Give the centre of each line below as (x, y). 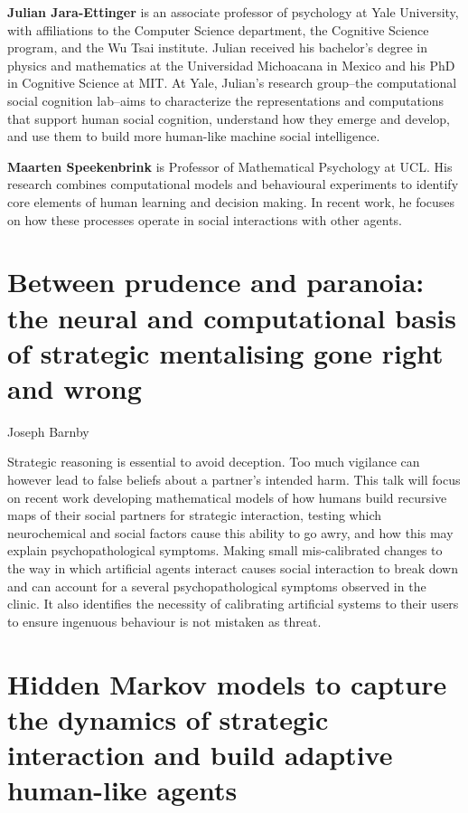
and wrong (75, 388)
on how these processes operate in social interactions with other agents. (205, 219)
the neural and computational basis (232, 317)
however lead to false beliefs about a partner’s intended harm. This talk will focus (234, 479)
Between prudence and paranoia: (216, 282)
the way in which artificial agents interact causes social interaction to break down (233, 567)
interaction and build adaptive (200, 754)
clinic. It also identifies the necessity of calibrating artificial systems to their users (233, 604)
